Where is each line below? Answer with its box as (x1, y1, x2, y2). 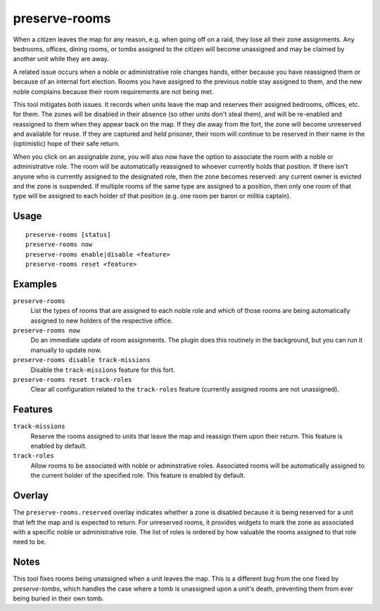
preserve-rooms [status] (25, 231, 111, 238)
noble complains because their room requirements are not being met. (13, 87, 214, 96)
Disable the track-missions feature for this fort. (30, 366, 175, 374)
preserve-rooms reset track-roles (13, 376, 132, 384)
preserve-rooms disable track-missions (13, 356, 151, 364)
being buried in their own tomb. (13, 594, 104, 603)
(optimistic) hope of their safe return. (13, 139, 120, 148)
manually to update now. (30, 345, 102, 354)
